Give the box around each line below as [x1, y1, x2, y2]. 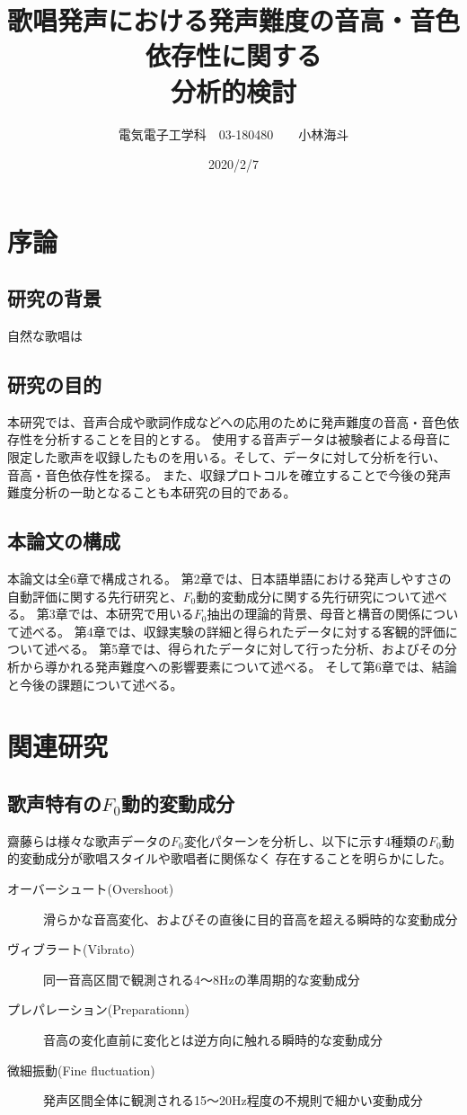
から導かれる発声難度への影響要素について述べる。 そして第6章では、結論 [19, 657, 457, 676]
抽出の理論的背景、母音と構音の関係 [207, 604, 421, 623]
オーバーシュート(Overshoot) [7, 879, 174, 897]
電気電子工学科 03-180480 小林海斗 [118, 124, 349, 143]
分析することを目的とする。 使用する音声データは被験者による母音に [44, 430, 451, 449]
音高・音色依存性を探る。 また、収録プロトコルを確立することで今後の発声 [7, 465, 452, 484]
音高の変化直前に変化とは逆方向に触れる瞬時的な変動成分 [43, 1030, 383, 1048]
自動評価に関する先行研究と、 [7, 586, 183, 605]
